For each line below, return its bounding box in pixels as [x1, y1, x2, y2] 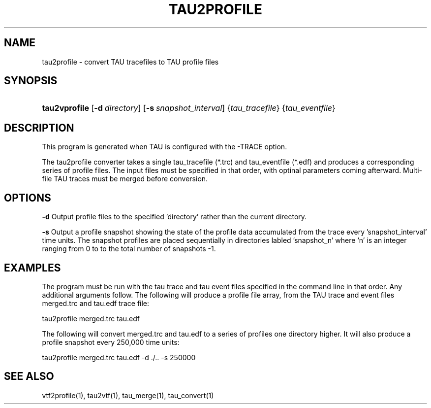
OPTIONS [4, 191, 51, 204]
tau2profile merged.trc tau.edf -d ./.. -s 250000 [42, 353, 196, 362]
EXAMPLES [4, 261, 61, 274]
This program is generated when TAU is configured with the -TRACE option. [42, 142, 287, 151]
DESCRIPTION [4, 121, 74, 134]
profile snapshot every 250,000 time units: [42, 338, 180, 346]
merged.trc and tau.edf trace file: [42, 299, 150, 307]
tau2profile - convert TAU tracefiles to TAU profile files [42, 57, 219, 66]
